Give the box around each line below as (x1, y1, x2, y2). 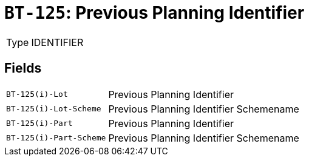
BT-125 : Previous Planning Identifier (4, 2, 305, 23)
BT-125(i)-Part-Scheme (6, 133, 106, 143)
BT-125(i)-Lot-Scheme (6, 104, 101, 114)
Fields (4, 61, 42, 76)
